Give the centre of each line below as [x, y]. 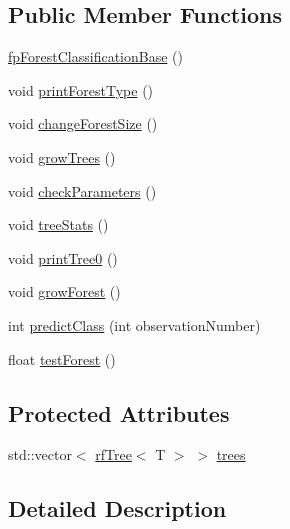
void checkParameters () [82, 190]
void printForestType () [81, 89]
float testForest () [62, 358]
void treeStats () [58, 224]
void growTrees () [62, 156]
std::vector [40, 454]
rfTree [113, 454]
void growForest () [64, 291]
